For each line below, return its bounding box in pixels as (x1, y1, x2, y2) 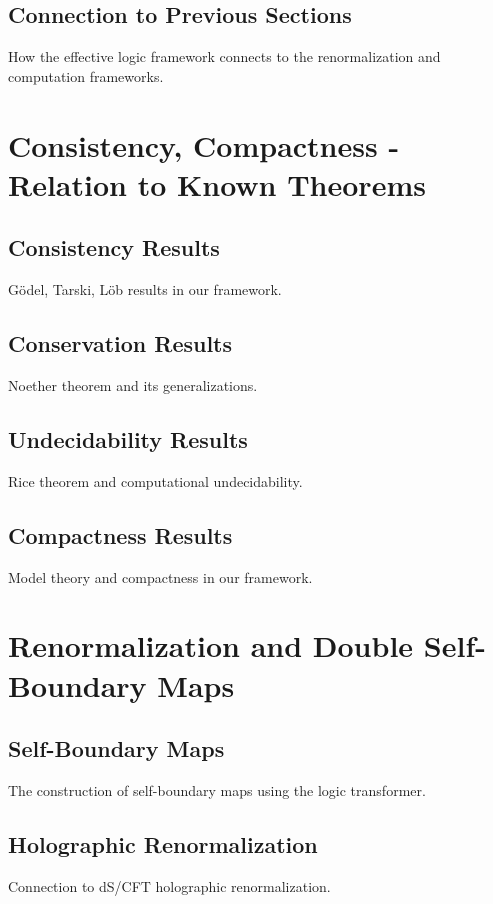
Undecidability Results (8, 423, 248, 454)
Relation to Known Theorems (8, 163, 426, 204)
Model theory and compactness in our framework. (8, 566, 313, 587)
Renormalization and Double (8, 625, 414, 666)
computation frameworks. (8, 65, 164, 86)
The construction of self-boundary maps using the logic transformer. (8, 779, 426, 800)
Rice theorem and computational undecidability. (8, 470, 303, 491)
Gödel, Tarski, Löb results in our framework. (8, 279, 282, 300)
